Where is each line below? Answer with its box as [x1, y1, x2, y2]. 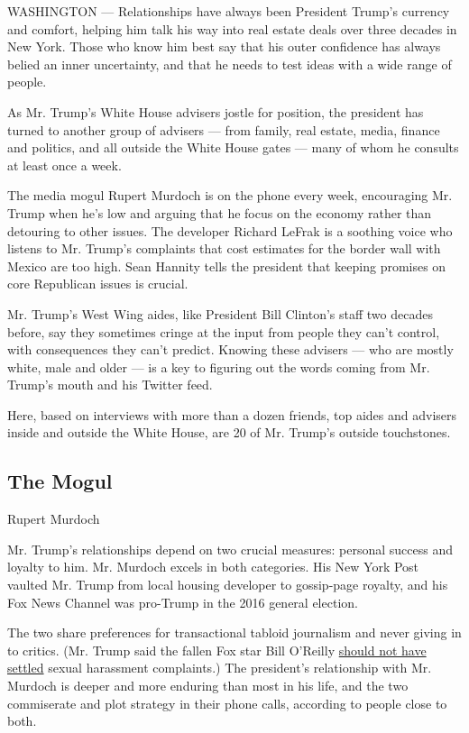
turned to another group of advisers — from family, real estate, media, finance [7, 120, 440, 139]
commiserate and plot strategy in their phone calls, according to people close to [7, 693, 447, 712]
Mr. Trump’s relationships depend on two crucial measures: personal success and [7, 539, 454, 558]
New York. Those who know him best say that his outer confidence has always [7, 37, 441, 56]
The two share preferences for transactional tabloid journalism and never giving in [7, 623, 462, 642]
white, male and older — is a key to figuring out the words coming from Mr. [7, 357, 430, 376]
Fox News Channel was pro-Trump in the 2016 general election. [7, 592, 358, 611]
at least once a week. [7, 155, 122, 174]
